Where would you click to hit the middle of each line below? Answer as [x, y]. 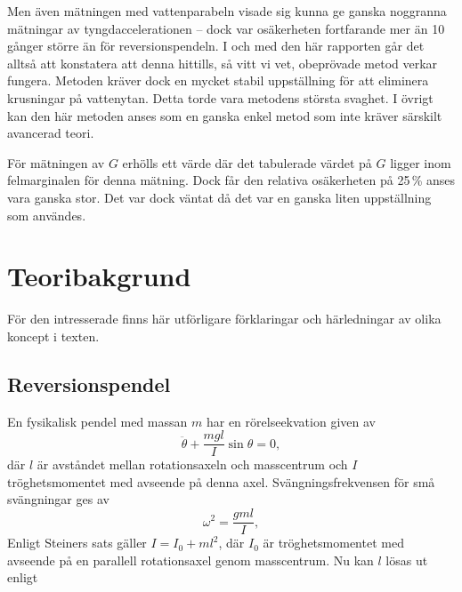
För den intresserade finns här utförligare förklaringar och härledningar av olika [224, 319]
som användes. [47, 215]
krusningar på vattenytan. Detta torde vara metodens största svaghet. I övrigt [220, 97]
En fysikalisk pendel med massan [97, 421]
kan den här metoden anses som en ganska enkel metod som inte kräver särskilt [225, 115]
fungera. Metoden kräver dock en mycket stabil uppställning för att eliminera [218, 80]
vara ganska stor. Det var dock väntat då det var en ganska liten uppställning [219, 197]
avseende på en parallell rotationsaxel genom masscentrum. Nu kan [190, 560]
